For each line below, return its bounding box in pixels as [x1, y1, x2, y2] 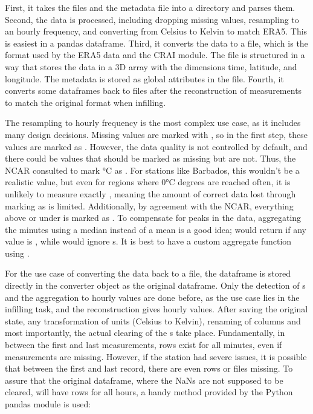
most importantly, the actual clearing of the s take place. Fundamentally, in [5, 326, 285, 339]
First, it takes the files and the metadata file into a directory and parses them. [5, 1, 295, 13]
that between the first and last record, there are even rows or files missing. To [5, 362, 293, 375]
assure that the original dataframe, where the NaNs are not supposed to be [5, 373, 283, 386]
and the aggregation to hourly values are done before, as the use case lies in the [5, 291, 300, 303]
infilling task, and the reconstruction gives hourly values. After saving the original [5, 303, 308, 315]
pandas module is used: [5, 398, 91, 410]
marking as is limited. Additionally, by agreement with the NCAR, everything [5, 199, 294, 212]
